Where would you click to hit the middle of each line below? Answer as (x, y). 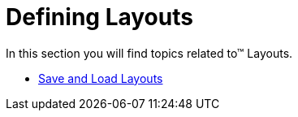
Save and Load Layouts (101, 78)
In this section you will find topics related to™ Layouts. (149, 53)
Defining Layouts (99, 17)
